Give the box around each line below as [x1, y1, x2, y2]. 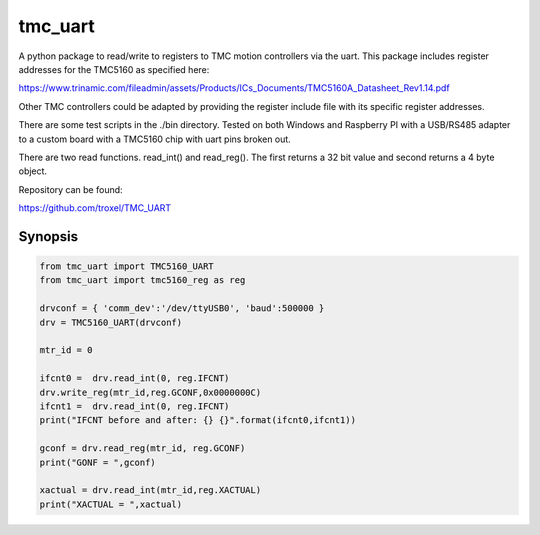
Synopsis [18, 228, 79, 245]
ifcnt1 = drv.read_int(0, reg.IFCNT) [39, 400, 230, 412]
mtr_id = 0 [39, 345, 93, 356]
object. [18, 165, 48, 177]
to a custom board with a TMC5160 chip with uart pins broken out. [18, 133, 292, 145]
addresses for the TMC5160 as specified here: [18, 63, 210, 75]
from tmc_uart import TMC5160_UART [39, 261, 214, 272]
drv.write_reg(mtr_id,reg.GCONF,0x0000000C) [39, 386, 262, 398]
